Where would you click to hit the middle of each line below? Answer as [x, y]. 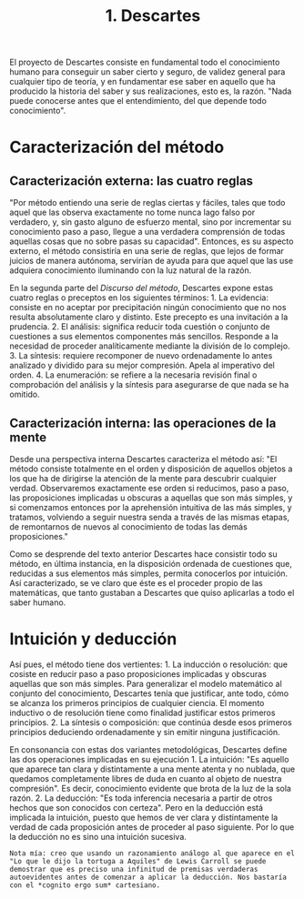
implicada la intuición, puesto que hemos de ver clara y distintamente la [144, 817]
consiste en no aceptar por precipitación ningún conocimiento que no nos [148, 308]
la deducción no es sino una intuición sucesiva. [98, 836]
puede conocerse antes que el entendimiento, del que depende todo [138, 101]
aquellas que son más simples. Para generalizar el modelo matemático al [146, 683]
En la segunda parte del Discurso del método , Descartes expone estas [142, 288]
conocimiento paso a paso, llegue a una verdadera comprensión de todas [147, 232]
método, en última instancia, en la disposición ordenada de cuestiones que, [151, 564]
